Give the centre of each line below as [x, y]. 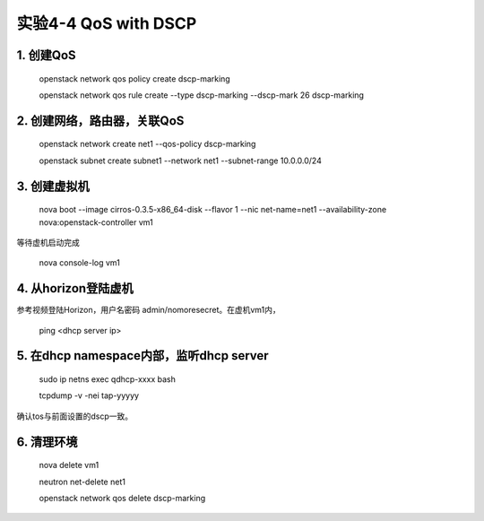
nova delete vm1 [69, 465]
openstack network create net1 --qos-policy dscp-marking [147, 144]
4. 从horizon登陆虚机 [75, 288]
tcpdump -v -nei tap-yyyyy [89, 395]
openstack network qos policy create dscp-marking [134, 78]
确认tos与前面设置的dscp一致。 [75, 416]
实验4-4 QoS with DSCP [107, 23]
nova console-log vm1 [80, 263]
